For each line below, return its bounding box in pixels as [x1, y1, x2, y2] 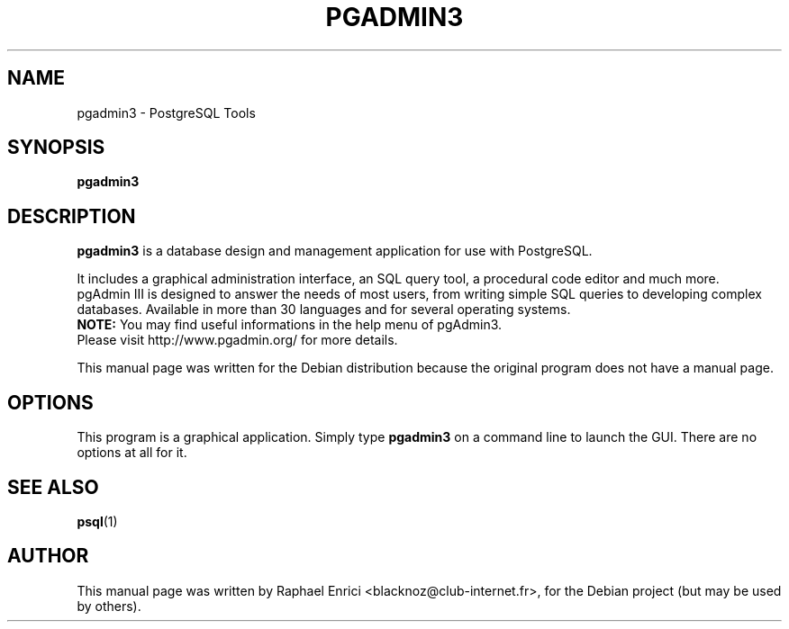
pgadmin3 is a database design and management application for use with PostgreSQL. [77, 243, 593, 259]
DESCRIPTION [7, 204, 136, 228]
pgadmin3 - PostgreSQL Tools [77, 104, 256, 121]
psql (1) [77, 513, 118, 529]
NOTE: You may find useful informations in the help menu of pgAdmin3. [77, 317, 503, 333]
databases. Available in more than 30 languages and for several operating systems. [77, 301, 571, 318]
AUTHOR [7, 544, 89, 568]
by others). [77, 598, 141, 614]
